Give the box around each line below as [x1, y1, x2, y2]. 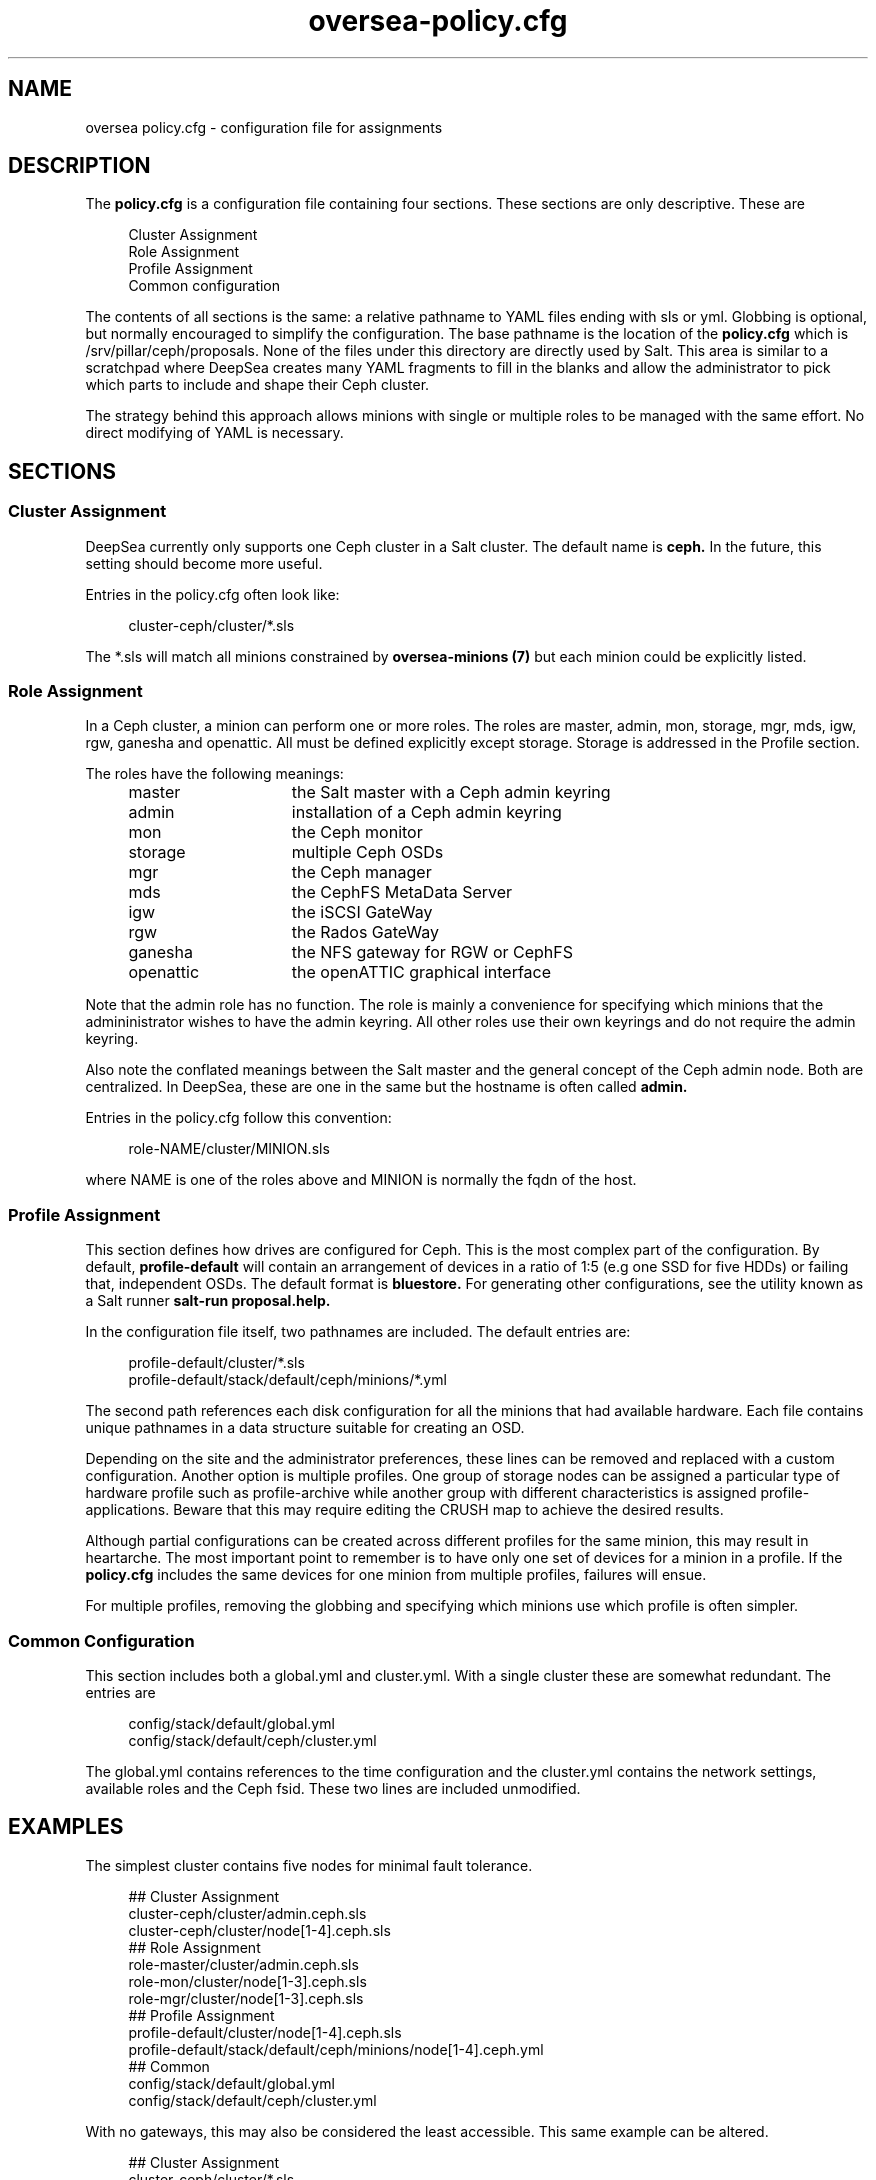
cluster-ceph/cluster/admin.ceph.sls [128, 1904, 367, 1922]
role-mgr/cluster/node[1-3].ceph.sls [128, 1989, 364, 2007]
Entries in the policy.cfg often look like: [85, 585, 340, 603]
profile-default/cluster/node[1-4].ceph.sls [128, 2023, 402, 2041]
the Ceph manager [291, 862, 432, 883]
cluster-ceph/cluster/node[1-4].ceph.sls [128, 1921, 391, 1939]
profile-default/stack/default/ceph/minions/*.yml [128, 1371, 447, 1389]
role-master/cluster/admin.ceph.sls [128, 1955, 359, 1973]
